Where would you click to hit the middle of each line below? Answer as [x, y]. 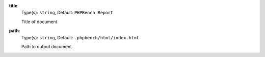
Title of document [39, 22]
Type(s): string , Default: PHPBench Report [67, 13]
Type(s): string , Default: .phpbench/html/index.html [80, 37]
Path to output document [47, 46]
